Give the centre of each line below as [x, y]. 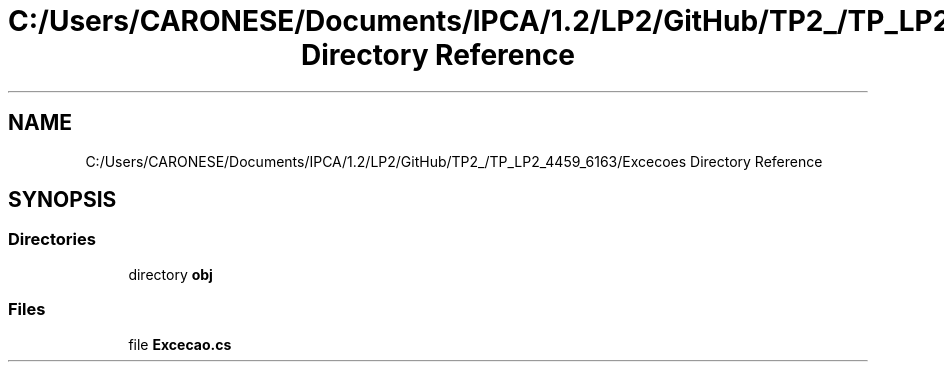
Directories [52, 239]
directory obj [170, 274]
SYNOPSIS [62, 200]
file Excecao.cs [180, 344]
